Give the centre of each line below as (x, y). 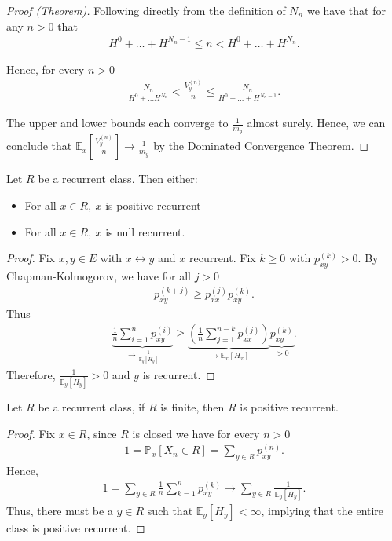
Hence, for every (46, 69)
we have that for (346, 10)
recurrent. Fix (222, 258)
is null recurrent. (145, 231)
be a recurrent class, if (92, 407)
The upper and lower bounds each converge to (117, 123)
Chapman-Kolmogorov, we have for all (99, 275)
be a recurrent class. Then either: (118, 179)
